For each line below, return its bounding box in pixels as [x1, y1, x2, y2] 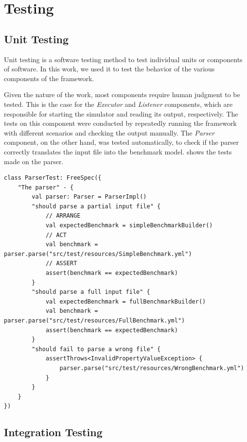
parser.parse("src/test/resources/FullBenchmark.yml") [4, 317, 185, 324]
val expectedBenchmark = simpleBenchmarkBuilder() [45, 222, 213, 229]
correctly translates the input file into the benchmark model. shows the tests [4, 146, 232, 156]
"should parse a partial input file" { [32, 203, 161, 210]
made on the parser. [4, 156, 64, 166]
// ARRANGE [45, 212, 81, 220]
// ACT [45, 231, 67, 238]
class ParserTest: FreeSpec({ [4, 174, 102, 182]
